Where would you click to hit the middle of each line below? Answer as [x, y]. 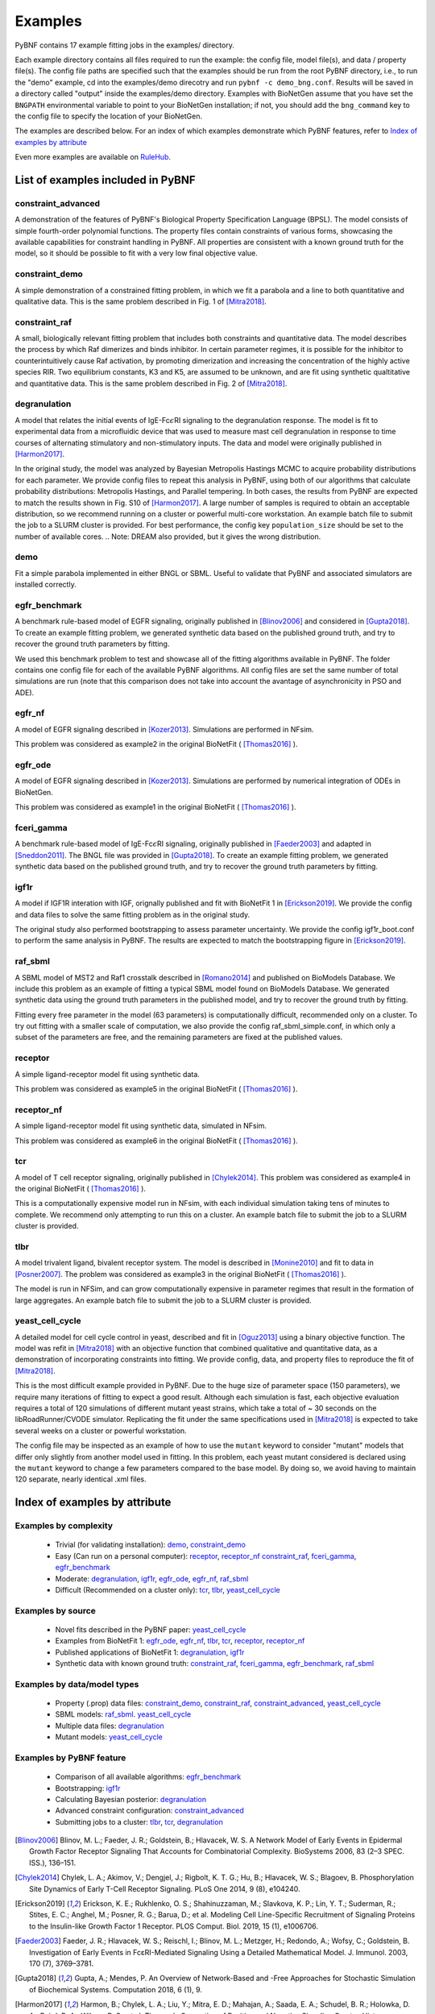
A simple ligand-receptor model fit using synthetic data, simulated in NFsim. [141, 1126]
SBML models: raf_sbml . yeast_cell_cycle [123, 1714]
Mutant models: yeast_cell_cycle [109, 1737]
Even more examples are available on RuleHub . [93, 157]
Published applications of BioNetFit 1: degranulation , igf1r [150, 1652]
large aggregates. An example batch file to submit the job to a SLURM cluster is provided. [163, 1300]
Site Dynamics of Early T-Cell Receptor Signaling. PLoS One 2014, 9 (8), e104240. [165, 1888]
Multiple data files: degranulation [110, 1726]
